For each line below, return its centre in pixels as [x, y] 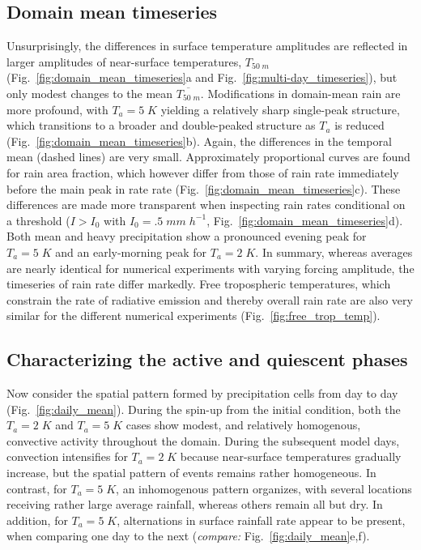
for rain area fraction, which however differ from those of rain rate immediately [203, 172]
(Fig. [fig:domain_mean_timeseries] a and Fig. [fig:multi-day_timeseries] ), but [202, 77]
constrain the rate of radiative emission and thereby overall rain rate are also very [210, 299]
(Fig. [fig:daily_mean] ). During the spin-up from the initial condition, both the [204, 409]
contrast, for [37, 488]
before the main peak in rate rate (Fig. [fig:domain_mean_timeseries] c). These [204, 188]
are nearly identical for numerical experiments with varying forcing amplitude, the [210, 268]
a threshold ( [38, 220]
